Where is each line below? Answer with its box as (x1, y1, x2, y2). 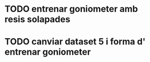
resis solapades (4, 14, 71, 25)
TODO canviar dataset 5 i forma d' (4, 36, 146, 47)
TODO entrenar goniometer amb (4, 3, 138, 15)
